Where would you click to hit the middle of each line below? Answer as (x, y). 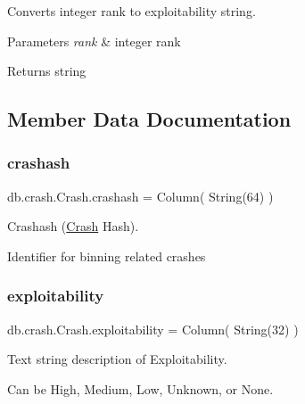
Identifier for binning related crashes (107, 256)
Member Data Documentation (149, 119)
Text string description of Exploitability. (117, 359)
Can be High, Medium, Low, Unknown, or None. (140, 388)
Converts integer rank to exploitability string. (132, 11)
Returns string (47, 71)
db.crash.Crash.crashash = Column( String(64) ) (140, 196)
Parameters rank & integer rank (94, 41)
